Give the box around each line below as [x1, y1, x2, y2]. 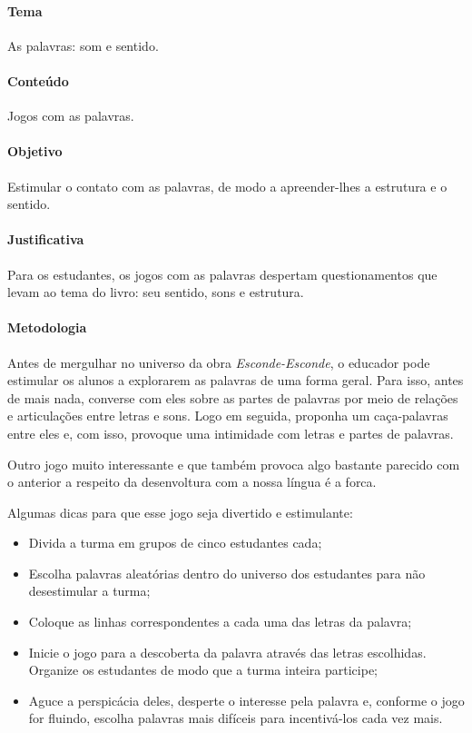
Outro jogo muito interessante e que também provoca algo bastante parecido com [7, 454, 460, 473]
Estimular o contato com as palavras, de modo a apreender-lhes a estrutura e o [7, 176, 447, 195]
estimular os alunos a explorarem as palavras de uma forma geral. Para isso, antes [7, 371, 464, 390]
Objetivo [7, 142, 63, 161]
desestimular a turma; [28, 581, 151, 600]
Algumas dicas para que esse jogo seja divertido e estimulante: [7, 502, 353, 521]
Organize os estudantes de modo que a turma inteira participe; [28, 660, 379, 679]
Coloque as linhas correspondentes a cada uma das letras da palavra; [28, 612, 412, 631]
